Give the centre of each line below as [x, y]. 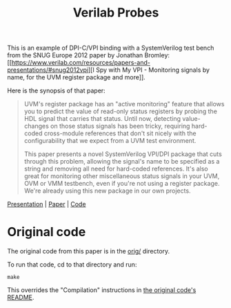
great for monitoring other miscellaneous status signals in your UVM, [122, 176]
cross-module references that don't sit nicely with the [120, 133]
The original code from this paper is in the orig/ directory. [89, 251]
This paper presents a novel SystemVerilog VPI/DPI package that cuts [123, 154]
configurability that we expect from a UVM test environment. [110, 141]
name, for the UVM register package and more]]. [77, 77]
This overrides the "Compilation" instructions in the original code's [102, 290]
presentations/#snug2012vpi [48, 70]
